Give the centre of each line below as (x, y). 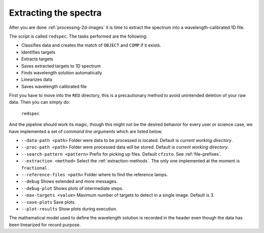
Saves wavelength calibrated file (54, 86)
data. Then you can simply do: (40, 102)
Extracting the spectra (55, 13)
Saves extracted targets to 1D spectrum (61, 66)
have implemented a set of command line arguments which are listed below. (86, 131)
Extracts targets (37, 59)
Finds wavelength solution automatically (62, 72)
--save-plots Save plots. (48, 202)
